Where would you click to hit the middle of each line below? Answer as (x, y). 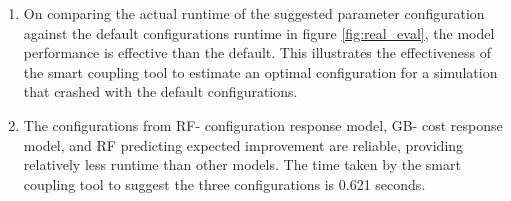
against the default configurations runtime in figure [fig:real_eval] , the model (259, 32)
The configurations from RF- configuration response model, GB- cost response (263, 124)
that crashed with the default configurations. (160, 91)
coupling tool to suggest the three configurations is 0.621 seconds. (224, 183)
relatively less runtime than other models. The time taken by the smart (242, 164)
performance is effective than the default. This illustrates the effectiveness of (257, 52)
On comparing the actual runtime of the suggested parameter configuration (254, 13)
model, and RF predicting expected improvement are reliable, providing (243, 144)
